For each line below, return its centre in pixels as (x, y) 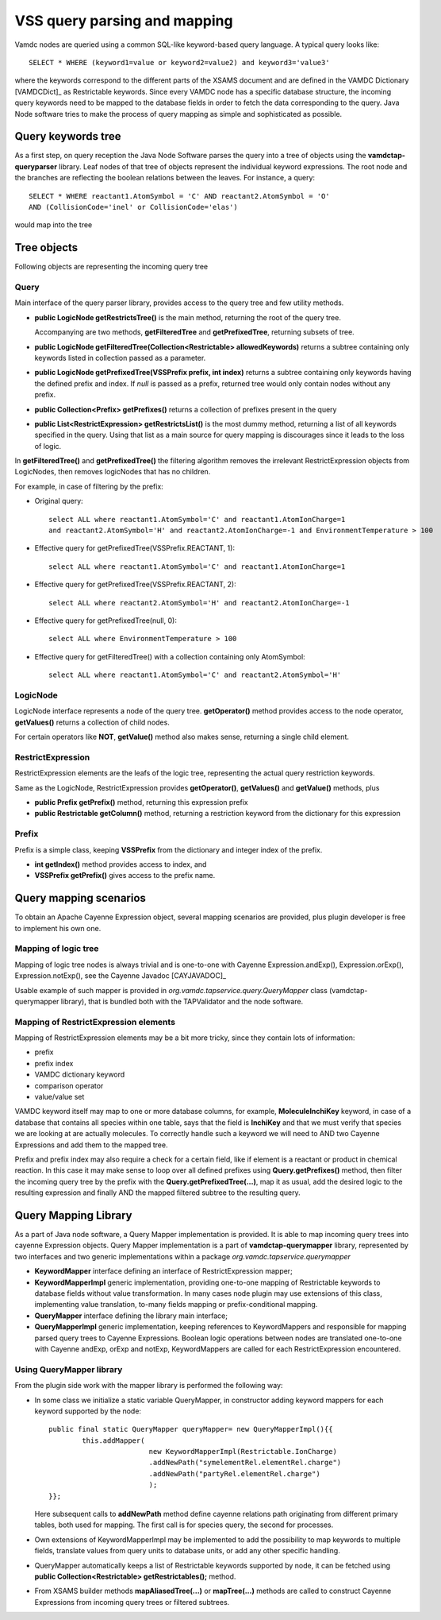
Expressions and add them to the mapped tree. (91, 1145)
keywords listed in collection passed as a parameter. (120, 358)
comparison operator (69, 1085)
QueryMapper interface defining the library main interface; (131, 1316)
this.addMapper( (113, 1440)
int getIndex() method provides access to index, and (121, 864)
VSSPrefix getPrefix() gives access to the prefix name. (125, 876)
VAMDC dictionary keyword (80, 1075)
